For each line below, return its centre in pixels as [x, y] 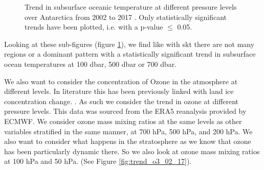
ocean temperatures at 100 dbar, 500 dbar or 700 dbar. [91, 64]
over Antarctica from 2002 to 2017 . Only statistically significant [126, 17]
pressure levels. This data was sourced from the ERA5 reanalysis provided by [125, 111]
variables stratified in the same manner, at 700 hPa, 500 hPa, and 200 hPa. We [128, 131]
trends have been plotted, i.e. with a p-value [94, 27]
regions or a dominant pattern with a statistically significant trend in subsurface [130, 54]
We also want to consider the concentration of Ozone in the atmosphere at [121, 81]
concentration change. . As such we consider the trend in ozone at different [122, 101]
